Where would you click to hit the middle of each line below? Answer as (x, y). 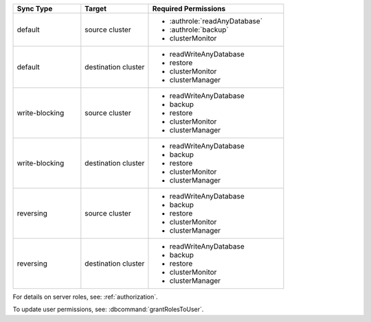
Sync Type (35, 9)
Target (95, 9)
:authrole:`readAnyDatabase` (216, 21)
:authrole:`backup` (199, 30)
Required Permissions (189, 9)
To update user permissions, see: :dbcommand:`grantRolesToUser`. (108, 310)
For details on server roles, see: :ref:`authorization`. (85, 297)
